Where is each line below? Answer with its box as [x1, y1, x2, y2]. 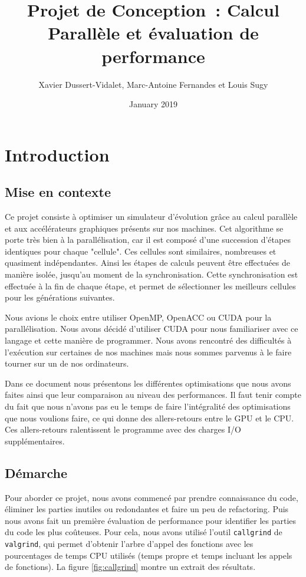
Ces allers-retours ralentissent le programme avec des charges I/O [5, 423, 241, 436]
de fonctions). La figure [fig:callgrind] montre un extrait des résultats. [5, 560, 256, 573]
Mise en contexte [5, 183, 111, 201]
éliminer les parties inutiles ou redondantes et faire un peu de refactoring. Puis [5, 503, 289, 515]
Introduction [5, 142, 110, 166]
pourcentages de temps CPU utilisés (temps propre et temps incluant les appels [5, 549, 292, 561]
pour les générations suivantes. [5, 291, 115, 304]
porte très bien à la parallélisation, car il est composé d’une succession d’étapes [5, 233, 291, 246]
